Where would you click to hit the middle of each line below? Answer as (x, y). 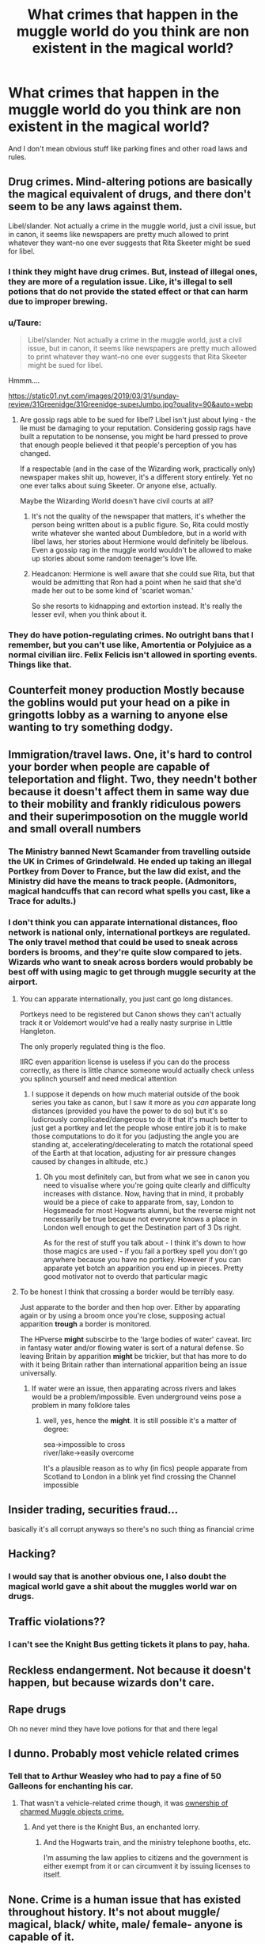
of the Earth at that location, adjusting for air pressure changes (134, 1153)
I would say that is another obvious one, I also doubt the (117, 1577)
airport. (23, 982)
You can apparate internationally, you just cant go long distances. (126, 999)
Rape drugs (37, 1710)
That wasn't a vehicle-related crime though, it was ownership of (124, 1803)
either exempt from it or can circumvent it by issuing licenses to (147, 1866)
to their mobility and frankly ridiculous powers (125, 804)
